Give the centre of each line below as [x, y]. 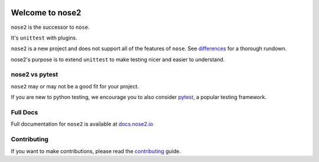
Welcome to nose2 [46, 13]
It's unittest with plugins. [44, 38]
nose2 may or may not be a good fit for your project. [75, 86]
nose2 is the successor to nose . [50, 27]
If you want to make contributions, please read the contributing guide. [96, 151]
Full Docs [25, 112]
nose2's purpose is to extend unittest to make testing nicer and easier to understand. [118, 59]
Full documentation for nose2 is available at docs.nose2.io [82, 124]
